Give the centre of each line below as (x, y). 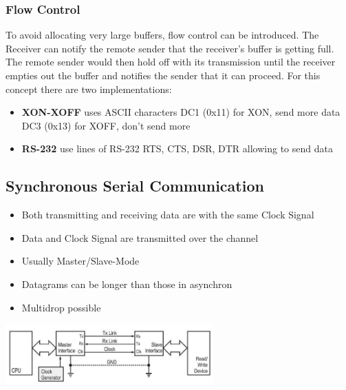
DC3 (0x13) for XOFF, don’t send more (106, 125)
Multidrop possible (61, 307)
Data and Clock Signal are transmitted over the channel (140, 237)
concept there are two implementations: (89, 89)
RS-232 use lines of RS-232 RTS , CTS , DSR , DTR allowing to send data (177, 148)
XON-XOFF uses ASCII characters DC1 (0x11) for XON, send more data (181, 112)
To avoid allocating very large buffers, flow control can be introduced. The (162, 35)
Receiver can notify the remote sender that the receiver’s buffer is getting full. (170, 48)
